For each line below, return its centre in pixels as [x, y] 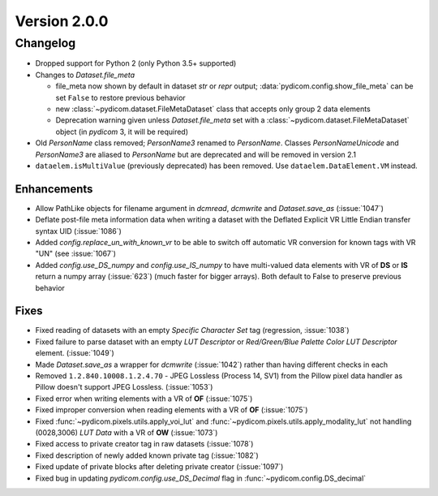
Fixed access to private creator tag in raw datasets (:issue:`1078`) [144, 444]
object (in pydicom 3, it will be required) [122, 132]
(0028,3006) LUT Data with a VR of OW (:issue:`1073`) [127, 432]
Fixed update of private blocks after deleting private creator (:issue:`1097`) [159, 467]
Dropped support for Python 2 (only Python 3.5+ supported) [136, 63]
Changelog [45, 43]
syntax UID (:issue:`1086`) [78, 231]
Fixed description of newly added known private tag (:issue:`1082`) [147, 455]
